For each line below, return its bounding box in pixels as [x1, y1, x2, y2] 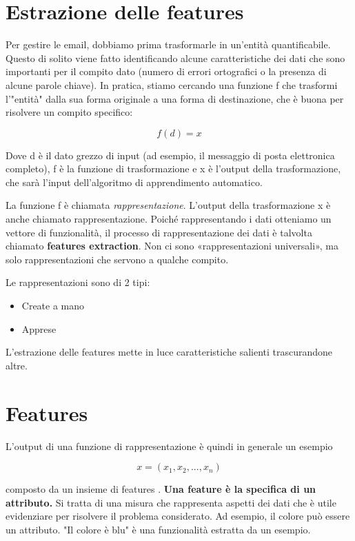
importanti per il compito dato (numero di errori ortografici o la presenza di [6, 64, 327, 79]
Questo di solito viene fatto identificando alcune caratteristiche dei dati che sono [6, 50, 345, 65]
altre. [6, 358, 28, 372]
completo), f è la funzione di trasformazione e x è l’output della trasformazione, [6, 161, 341, 176]
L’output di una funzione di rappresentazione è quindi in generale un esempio [6, 438, 333, 453]
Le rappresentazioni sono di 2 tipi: [6, 275, 150, 289]
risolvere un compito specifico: [6, 105, 133, 119]
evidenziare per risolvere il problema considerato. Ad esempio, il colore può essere [6, 509, 350, 523]
